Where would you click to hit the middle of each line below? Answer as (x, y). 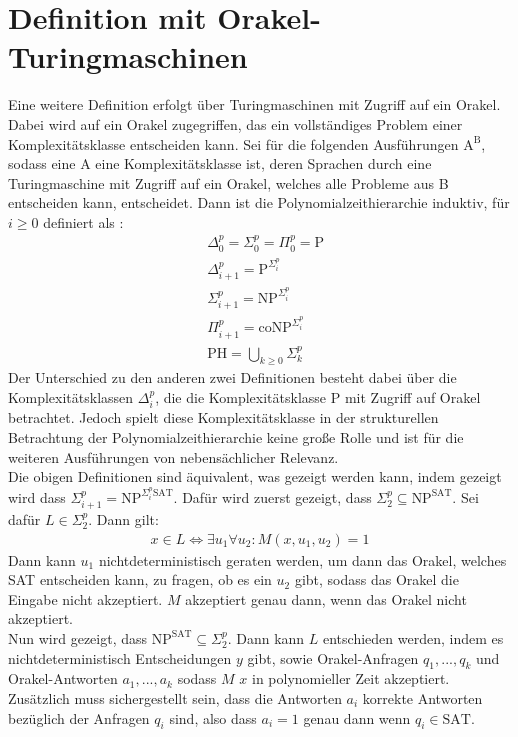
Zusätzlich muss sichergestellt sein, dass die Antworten (175, 697)
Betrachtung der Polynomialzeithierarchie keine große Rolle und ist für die (236, 436)
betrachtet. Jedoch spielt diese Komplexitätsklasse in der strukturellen (223, 417)
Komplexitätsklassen (71, 396)
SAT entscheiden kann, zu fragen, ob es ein (140, 579)
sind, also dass (213, 717)
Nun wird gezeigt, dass (78, 637)
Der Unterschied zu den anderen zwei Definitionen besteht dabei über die (232, 377)
